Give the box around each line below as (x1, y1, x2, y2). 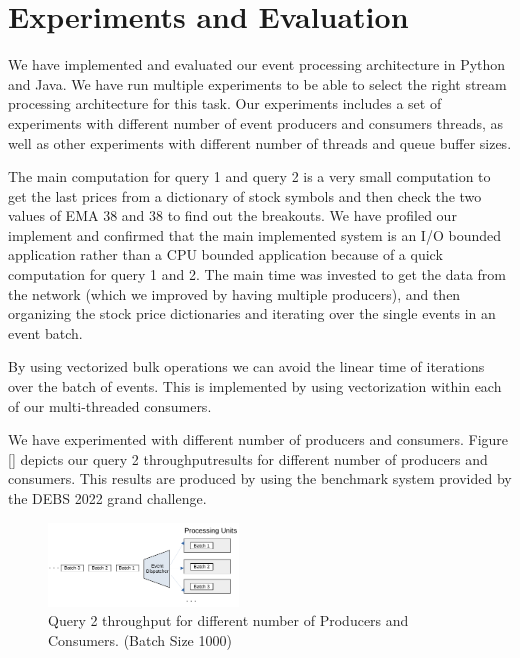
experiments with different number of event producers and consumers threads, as (8, 112, 503, 133)
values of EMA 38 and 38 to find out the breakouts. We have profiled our (8, 205, 457, 226)
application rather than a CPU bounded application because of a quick (8, 244, 443, 265)
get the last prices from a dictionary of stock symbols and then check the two (8, 185, 482, 206)
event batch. (8, 322, 83, 343)
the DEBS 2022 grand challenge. (8, 488, 207, 508)
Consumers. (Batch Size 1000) (48, 629, 232, 650)
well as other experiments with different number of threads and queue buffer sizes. (8, 132, 512, 153)
